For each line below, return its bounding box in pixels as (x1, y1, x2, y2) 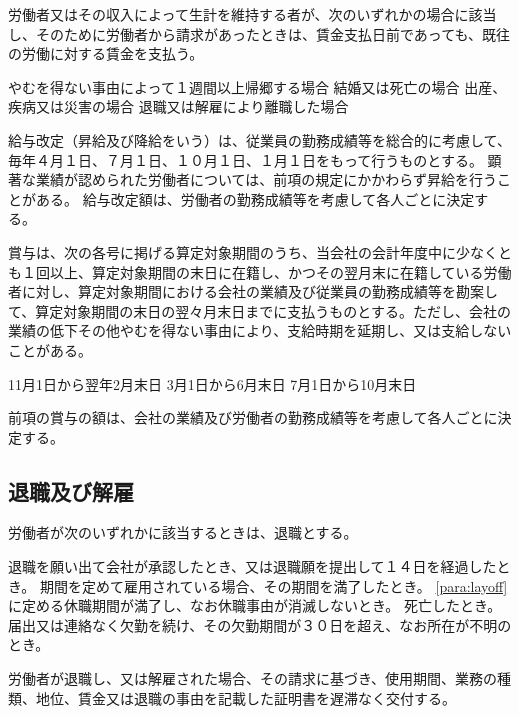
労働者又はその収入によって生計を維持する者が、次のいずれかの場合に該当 (8, 4, 497, 24)
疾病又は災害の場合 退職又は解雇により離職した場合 (8, 96, 349, 117)
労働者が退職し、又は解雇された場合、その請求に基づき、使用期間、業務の (8, 668, 498, 689)
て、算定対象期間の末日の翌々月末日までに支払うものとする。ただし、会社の (8, 300, 511, 321)
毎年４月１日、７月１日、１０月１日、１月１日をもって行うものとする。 (8, 149, 483, 170)
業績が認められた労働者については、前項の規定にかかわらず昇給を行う (35, 169, 498, 190)
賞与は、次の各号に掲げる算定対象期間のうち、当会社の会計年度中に (8, 241, 456, 262)
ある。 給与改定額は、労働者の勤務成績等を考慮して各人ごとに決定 (35, 188, 475, 209)
